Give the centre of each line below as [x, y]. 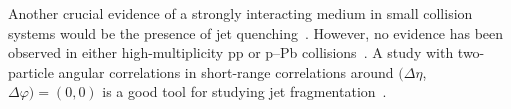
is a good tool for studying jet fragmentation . [244, 91]
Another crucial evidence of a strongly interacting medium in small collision [240, 13]
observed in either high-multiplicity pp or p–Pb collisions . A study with [231, 52]
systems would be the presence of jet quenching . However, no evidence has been [256, 32]
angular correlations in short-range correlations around [226, 71]
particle [31, 71]
